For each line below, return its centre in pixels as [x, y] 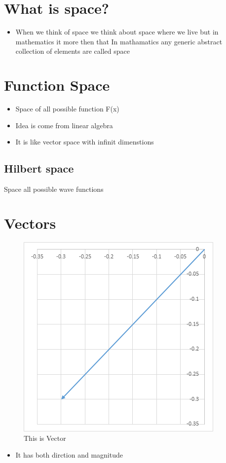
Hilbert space [39, 168]
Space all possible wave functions [54, 189]
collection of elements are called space [73, 51]
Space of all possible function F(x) [67, 109]
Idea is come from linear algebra [64, 125]
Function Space [57, 85]
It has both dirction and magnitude [69, 454]
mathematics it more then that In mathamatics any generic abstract [119, 41]
